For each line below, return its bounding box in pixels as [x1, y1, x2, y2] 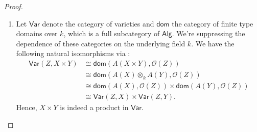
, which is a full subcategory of [63, 28, 160, 39]
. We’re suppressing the [172, 28, 245, 39]
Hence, [16, 102, 37, 113]
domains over [16, 28, 58, 39]
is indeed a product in [60, 102, 129, 113]
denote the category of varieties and [42, 18, 154, 29]
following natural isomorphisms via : [16, 48, 130, 59]
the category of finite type [172, 18, 253, 29]
